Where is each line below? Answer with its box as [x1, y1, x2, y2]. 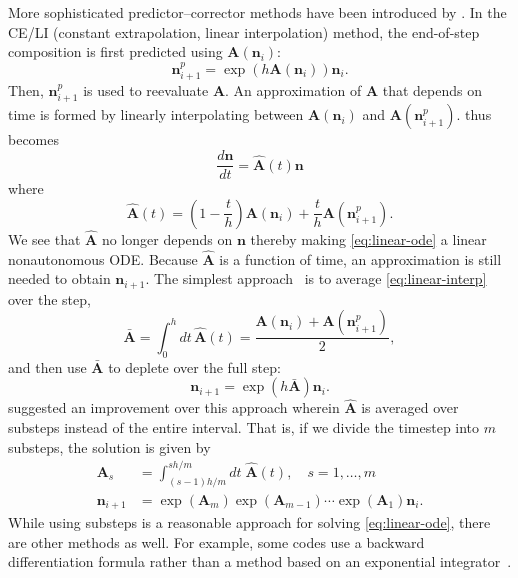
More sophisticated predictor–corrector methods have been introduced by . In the [8, 2, 507, 22]
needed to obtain [8, 268, 111, 289]
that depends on [382, 80, 482, 101]
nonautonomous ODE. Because [8, 248, 198, 269]
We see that [8, 228, 81, 249]
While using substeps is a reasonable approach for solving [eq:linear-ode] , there [8, 512, 491, 533]
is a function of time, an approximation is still [219, 248, 502, 269]
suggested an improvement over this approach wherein [8, 397, 340, 418]
